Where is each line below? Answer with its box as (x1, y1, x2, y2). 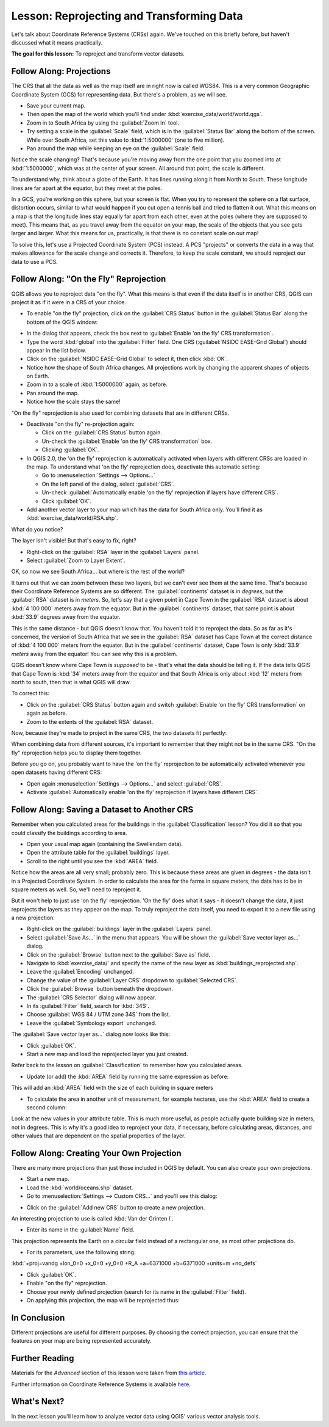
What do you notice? (11, 525, 63, 533)
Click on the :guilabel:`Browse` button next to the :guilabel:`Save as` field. (26, 951, 210, 958)
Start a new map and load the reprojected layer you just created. (26, 1050, 188, 1057)
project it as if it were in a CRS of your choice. (11, 298, 126, 305)
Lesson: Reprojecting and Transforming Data (11, 9, 243, 23)
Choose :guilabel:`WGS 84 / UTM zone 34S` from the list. (26, 1011, 171, 1018)
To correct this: (11, 690, 50, 697)
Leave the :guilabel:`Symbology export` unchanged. (26, 1019, 157, 1026)
